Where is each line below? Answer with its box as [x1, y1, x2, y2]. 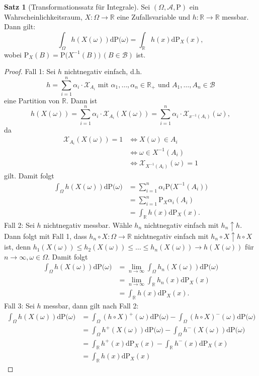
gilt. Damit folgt [4, 170, 54, 180]
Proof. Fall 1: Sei [4, 66, 56, 77]
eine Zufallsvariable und [117, 11, 191, 22]
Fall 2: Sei [4, 219, 35, 230]
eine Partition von [4, 95, 60, 105]
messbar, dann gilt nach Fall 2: [43, 300, 139, 310]
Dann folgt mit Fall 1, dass [4, 230, 87, 241]
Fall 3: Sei [4, 300, 35, 310]
